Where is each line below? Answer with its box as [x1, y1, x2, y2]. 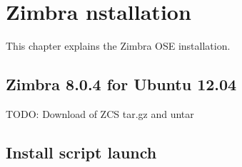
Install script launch [6, 141, 157, 163]
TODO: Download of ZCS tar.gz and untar [6, 106, 194, 121]
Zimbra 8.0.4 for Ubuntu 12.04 [6, 73, 237, 95]
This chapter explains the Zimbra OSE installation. [6, 38, 231, 53]
